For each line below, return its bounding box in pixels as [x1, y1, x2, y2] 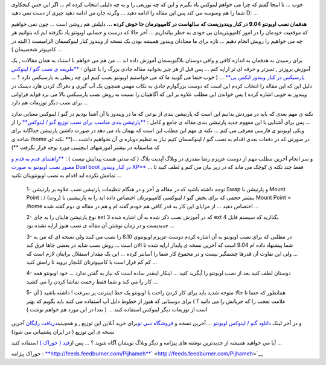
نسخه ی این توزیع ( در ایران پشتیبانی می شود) [11, 328, 115, 335]
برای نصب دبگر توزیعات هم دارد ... [11, 99, 89, 106]
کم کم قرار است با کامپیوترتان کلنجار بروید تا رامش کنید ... [26, 258, 157, 265]
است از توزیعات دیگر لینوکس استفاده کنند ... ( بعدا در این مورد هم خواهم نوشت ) [26, 305, 208, 313]
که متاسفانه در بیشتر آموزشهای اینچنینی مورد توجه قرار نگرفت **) [11, 144, 160, 151]
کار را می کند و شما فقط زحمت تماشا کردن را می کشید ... [26, 278, 158, 285]
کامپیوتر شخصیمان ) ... [11, 45, 63, 52]
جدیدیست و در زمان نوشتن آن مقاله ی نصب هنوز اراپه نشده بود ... [26, 222, 175, 229]
